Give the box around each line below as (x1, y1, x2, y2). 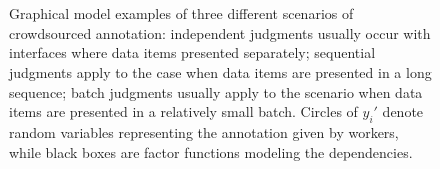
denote (382, 101, 424, 122)
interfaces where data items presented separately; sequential (9, 42, 376, 63)
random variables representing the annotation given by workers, (9, 121, 399, 142)
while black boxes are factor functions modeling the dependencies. (9, 141, 413, 162)
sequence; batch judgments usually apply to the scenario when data (9, 81, 423, 102)
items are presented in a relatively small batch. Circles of (9, 101, 358, 122)
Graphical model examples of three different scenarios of (9, 3, 354, 24)
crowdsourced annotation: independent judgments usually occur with (9, 22, 431, 43)
